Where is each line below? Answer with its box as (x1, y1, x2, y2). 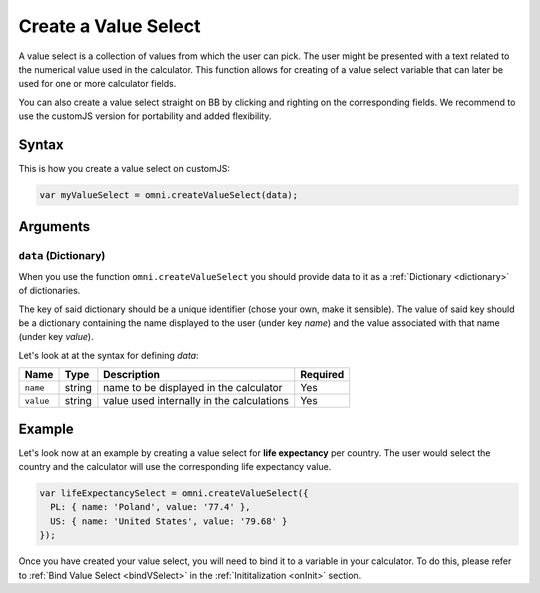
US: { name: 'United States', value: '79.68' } (50, 515, 288, 527)
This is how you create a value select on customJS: (18, 163, 230, 175)
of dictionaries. (18, 285, 81, 297)
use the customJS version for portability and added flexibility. (18, 110, 272, 122)
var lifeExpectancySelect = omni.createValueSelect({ (39, 487, 309, 499)
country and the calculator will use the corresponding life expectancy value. (18, 461, 332, 472)
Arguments (18, 218, 91, 235)
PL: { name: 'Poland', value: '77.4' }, (50, 501, 251, 513)
